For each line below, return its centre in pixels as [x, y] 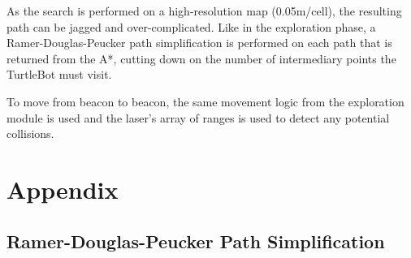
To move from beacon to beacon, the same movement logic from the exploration [205, 101]
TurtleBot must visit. [59, 74]
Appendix [63, 189]
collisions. [30, 133]
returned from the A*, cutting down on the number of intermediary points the [201, 58]
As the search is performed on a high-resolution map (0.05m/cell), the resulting [204, 11]
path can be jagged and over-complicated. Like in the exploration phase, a [191, 26]
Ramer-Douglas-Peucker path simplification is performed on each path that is [199, 43]
